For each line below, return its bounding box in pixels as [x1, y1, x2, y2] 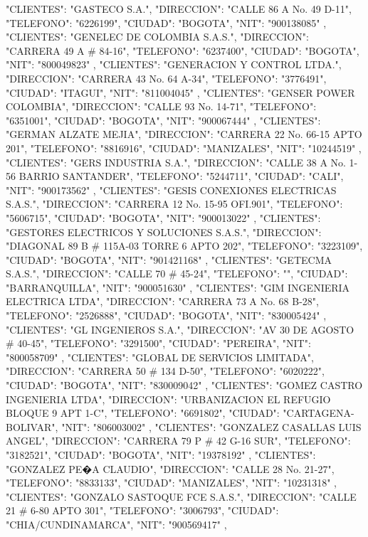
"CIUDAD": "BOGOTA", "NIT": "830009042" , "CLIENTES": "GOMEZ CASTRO [6, 378, 363, 393]
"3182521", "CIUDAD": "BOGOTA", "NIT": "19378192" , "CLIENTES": [6, 447, 316, 462]
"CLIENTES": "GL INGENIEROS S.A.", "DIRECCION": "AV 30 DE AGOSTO [6, 321, 354, 336]
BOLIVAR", [6, 419, 58, 434]
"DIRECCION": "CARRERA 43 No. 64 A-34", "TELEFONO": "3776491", [6, 70, 327, 85]
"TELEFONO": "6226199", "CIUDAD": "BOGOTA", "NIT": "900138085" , [6, 15, 327, 30]
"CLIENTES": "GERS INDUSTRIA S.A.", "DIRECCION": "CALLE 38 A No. [6, 154, 346, 169]
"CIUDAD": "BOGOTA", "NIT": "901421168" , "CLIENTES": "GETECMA [6, 252, 332, 267]
